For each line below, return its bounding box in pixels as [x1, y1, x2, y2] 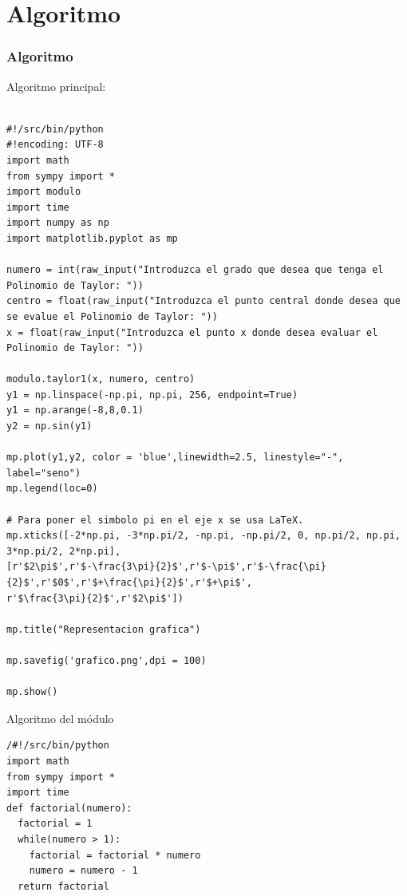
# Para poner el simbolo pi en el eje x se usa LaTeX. [6, 514, 304, 526]
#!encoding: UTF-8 [6, 139, 104, 151]
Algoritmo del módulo [6, 709, 114, 726]
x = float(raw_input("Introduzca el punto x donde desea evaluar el [6, 326, 378, 338]
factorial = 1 [18, 818, 93, 830]
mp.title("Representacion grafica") [6, 623, 201, 635]
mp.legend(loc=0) [6, 483, 98, 495]
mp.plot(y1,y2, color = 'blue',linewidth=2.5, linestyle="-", [6, 452, 344, 464]
